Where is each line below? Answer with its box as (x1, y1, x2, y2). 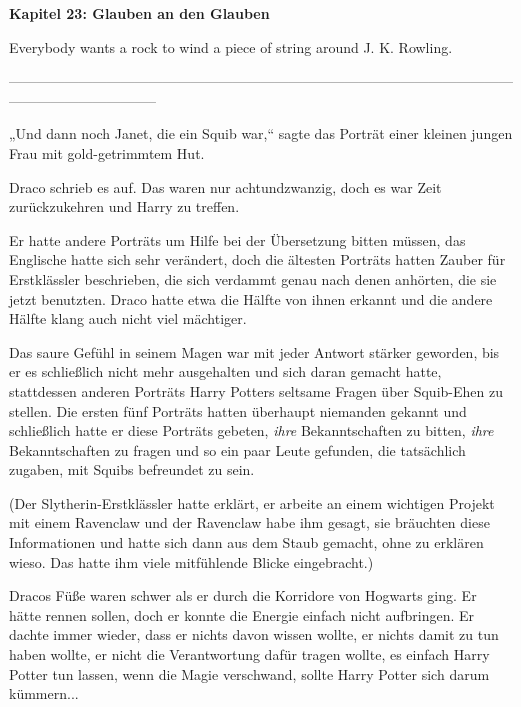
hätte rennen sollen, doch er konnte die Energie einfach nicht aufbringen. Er (9, 604, 475, 625)
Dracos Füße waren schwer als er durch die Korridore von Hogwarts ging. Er (9, 585, 477, 606)
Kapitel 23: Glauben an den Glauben (9, 3, 270, 23)
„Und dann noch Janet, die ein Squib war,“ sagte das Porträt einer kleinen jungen (9, 123, 513, 144)
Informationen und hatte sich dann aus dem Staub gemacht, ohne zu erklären (9, 532, 484, 553)
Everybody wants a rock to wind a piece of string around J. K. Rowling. (9, 36, 453, 57)
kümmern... (9, 683, 79, 704)
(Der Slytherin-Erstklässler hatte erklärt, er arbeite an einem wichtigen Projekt (9, 492, 495, 513)
